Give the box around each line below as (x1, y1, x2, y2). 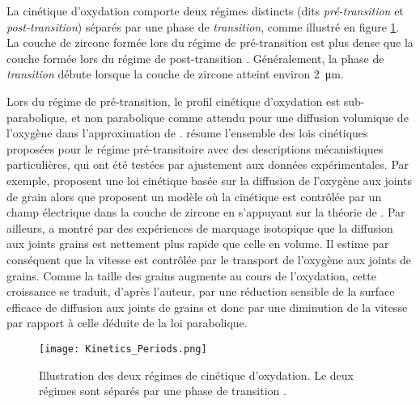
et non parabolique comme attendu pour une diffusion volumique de (71, 108, 409, 125)
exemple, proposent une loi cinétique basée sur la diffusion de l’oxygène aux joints (6, 171, 412, 188)
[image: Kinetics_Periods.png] (39, 343, 207, 355)
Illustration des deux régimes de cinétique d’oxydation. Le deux (39, 366, 354, 383)
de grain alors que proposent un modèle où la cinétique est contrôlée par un (6, 187, 382, 204)
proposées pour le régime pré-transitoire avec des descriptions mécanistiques (6, 140, 384, 157)
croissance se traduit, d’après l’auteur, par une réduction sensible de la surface (6, 283, 395, 300)
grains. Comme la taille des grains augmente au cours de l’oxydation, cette (6, 267, 376, 284)
